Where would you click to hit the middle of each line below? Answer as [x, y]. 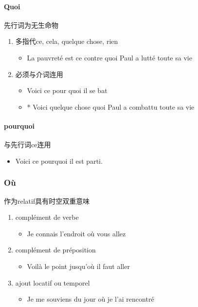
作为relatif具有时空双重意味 [47, 201]
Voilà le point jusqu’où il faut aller [78, 266]
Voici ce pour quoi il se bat [67, 90]
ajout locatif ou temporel [53, 282]
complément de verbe [47, 217]
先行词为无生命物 [31, 25]
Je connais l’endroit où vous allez [76, 233]
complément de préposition [55, 250]
